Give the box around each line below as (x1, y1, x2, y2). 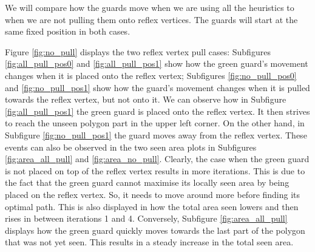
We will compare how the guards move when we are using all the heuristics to (5, 1, 294, 13)
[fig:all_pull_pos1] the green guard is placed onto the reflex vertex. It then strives (5, 104, 310, 117)
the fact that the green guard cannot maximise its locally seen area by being (5, 176, 290, 189)
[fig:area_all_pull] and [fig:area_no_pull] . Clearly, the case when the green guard (5, 152, 310, 165)
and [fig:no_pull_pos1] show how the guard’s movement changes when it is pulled (5, 81, 310, 94)
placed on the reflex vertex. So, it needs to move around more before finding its (5, 188, 300, 200)
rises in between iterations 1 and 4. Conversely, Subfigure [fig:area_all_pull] (5, 212, 288, 225)
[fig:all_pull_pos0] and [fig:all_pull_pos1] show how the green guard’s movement (5, 57, 308, 70)
